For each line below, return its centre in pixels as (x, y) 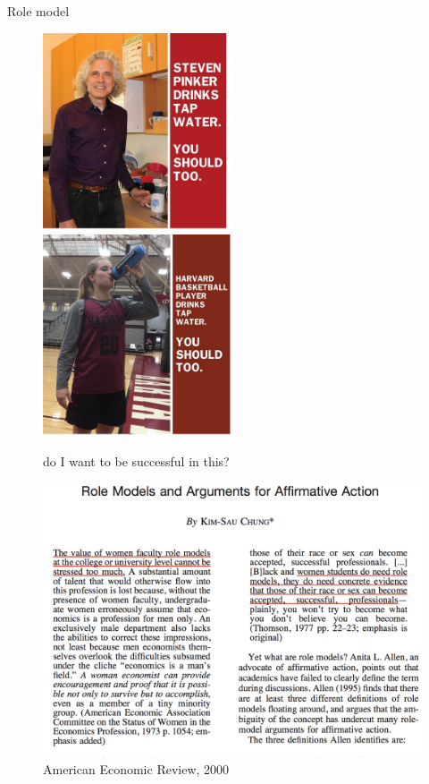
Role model (38, 11)
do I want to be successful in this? (136, 460)
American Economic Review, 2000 (136, 769)
